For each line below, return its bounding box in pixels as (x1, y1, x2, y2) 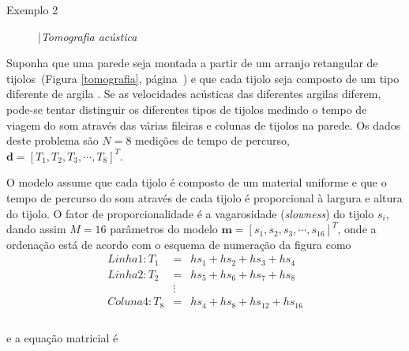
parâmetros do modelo (110, 221, 218, 237)
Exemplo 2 (6, 2, 58, 17)
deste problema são (6, 132, 99, 149)
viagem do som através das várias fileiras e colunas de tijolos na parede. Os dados (6, 116, 401, 133)
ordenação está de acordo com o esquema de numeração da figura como (6, 236, 351, 252)
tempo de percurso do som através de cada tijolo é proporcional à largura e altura (6, 189, 403, 206)
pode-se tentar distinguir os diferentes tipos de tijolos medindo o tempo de (6, 100, 367, 117)
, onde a (337, 221, 377, 237)
